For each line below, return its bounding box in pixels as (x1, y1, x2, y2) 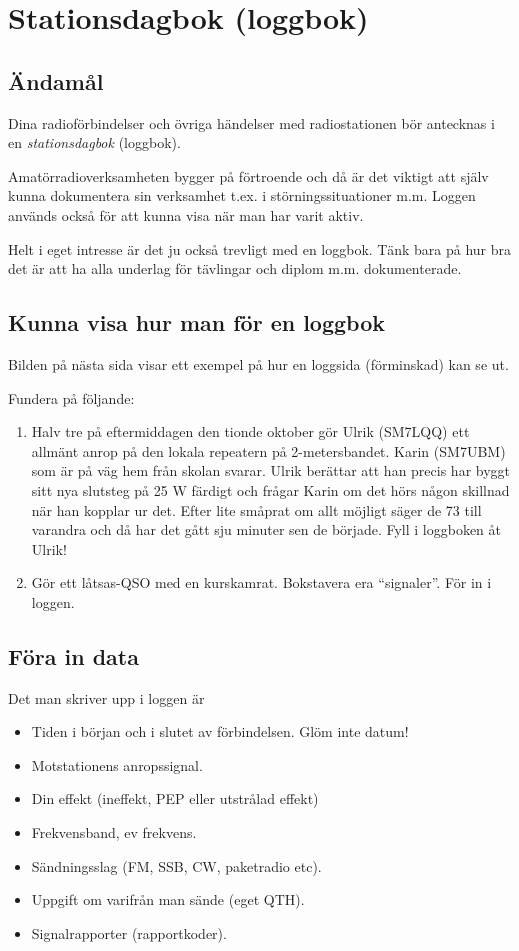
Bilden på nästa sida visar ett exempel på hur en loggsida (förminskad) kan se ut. (8, 353, 509, 374)
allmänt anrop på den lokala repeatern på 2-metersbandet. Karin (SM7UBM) (31, 440, 506, 461)
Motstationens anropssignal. (31, 754, 203, 775)
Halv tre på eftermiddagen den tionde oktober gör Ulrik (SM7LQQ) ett (31, 421, 470, 442)
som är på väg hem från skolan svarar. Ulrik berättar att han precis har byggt (31, 460, 511, 481)
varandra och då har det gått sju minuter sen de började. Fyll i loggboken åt (31, 519, 501, 540)
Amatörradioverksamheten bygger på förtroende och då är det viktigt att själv (8, 165, 489, 186)
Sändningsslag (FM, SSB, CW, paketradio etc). (31, 855, 322, 876)
